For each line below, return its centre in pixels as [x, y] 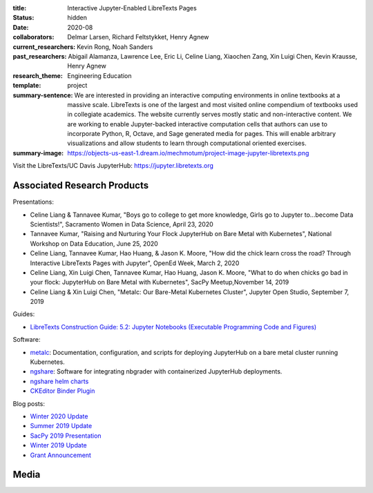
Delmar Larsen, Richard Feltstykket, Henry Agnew [138, 37]
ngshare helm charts [59, 381]
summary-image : [38, 153]
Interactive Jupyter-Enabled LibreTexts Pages [132, 8]
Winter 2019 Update [58, 445]
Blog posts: [29, 403]
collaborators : [34, 37]
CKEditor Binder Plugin [63, 391]
